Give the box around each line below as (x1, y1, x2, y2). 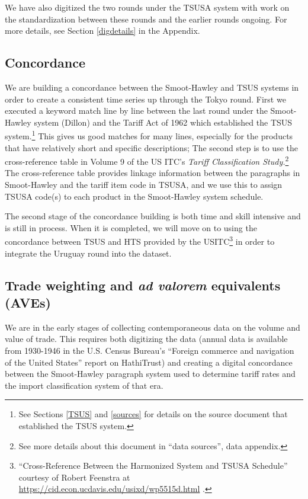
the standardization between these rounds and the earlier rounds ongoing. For (5, 12, 287, 25)
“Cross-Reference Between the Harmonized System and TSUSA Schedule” (18, 459, 288, 472)
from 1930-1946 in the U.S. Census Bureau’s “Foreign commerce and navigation (5, 344, 294, 357)
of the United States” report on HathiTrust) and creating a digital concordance (5, 356, 293, 368)
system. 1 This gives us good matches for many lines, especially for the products (5, 128, 293, 142)
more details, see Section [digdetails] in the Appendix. (5, 24, 200, 37)
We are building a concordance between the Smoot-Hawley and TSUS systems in (5, 81, 299, 93)
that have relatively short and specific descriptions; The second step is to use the (5, 141, 298, 153)
